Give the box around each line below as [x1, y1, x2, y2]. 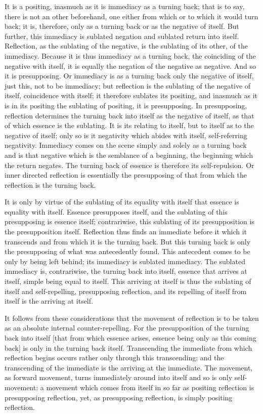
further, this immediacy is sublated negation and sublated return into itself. [5, 30, 239, 41]
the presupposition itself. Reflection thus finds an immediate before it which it [5, 226, 247, 237]
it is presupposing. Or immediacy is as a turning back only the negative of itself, [5, 70, 254, 81]
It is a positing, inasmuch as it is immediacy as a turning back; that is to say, [5, 1, 245, 11]
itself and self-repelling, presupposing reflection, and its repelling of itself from [5, 285, 247, 296]
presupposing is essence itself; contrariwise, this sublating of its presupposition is [5, 216, 254, 227]
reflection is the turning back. [5, 179, 96, 190]
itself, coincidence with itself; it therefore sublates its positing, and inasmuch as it [5, 90, 258, 101]
